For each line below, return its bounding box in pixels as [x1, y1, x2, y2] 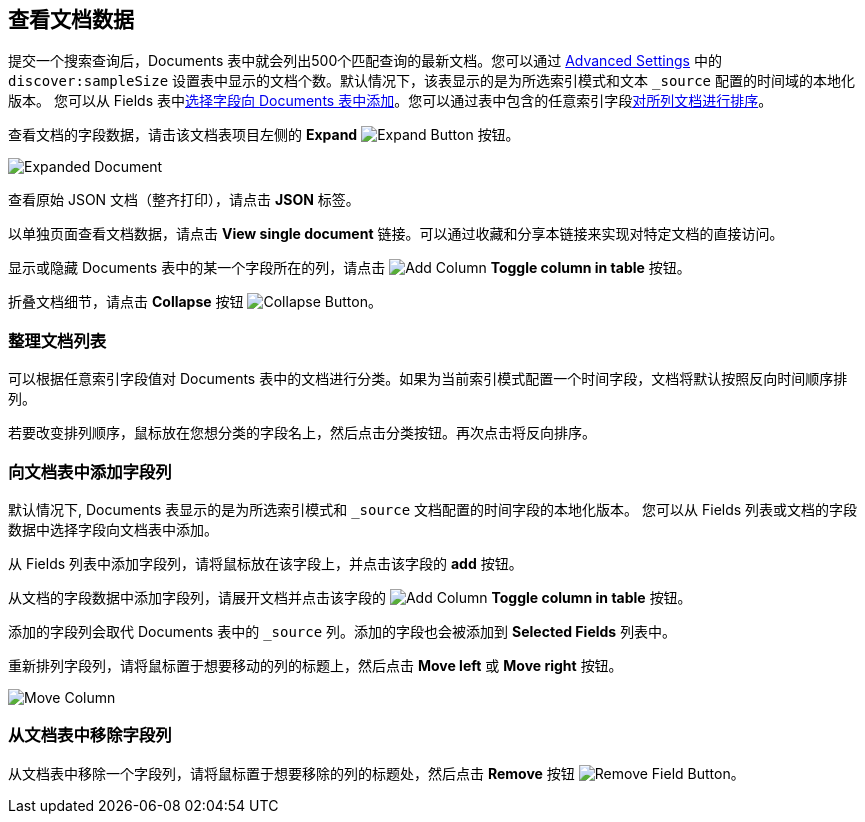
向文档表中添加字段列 [8, 461, 172, 482]
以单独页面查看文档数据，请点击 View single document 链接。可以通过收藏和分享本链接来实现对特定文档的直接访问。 [8, 225, 784, 243]
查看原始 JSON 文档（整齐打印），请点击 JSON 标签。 [8, 191, 360, 209]
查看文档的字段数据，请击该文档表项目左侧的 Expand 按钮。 [8, 126, 520, 144]
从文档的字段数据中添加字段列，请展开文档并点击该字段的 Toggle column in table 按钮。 [8, 588, 692, 606]
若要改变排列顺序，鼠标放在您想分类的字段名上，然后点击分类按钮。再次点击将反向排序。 [8, 424, 596, 442]
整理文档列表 [8, 330, 107, 351]
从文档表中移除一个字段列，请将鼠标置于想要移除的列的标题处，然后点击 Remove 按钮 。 [8, 764, 745, 782]
